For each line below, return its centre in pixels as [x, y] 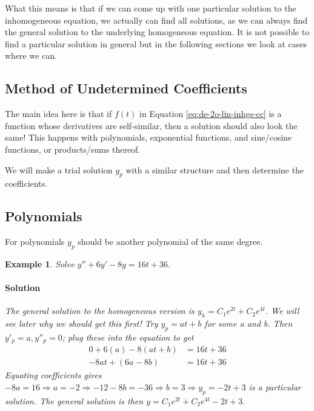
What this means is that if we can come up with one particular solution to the [151, 8]
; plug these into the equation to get [128, 337]
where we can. [31, 55]
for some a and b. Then [249, 323]
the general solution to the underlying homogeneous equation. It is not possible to [157, 32]
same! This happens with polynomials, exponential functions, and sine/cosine [149, 137]
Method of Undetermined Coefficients [126, 88]
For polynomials [35, 242]
